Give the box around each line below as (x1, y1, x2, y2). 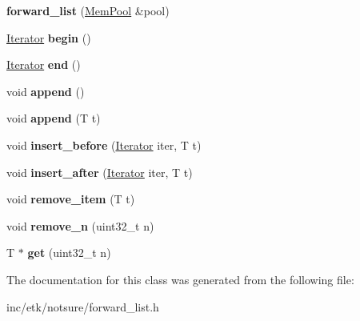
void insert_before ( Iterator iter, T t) (6, 136, 202, 153)
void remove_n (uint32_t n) (6, 217, 154, 234)
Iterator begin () (6, 29, 91, 46)
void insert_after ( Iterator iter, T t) (6, 163, 193, 180)
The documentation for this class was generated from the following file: (6, 271, 354, 287)
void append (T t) (6, 110, 101, 126)
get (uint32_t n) (27, 244, 111, 261)
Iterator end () (6, 56, 81, 73)
